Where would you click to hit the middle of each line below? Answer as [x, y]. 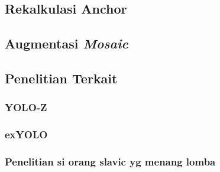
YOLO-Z [26, 107]
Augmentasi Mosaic [67, 43]
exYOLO [26, 134]
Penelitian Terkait [61, 78]
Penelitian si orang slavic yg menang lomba [110, 161]
